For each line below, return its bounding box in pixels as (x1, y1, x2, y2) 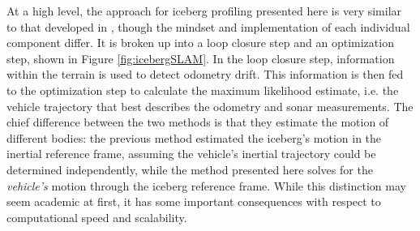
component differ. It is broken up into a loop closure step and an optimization (6, 34, 394, 51)
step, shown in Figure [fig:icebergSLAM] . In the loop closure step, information (6, 49, 395, 66)
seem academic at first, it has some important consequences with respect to (6, 193, 381, 210)
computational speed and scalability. (6, 208, 187, 225)
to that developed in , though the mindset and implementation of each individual (6, 18, 410, 35)
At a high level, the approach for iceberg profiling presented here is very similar (6, 2, 402, 19)
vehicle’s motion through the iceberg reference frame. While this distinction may (6, 177, 406, 194)
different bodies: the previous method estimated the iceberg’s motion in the (6, 129, 382, 146)
